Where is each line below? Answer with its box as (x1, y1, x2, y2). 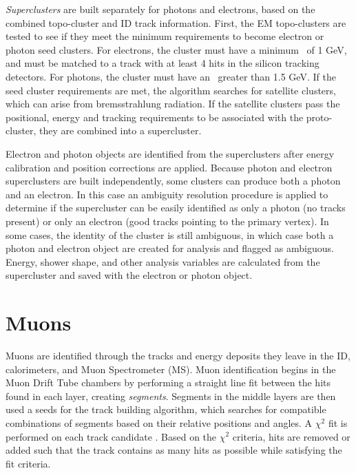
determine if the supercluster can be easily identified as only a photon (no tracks (6, 200, 346, 215)
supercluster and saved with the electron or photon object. (6, 268, 253, 282)
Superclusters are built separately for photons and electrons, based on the (6, 2, 315, 16)
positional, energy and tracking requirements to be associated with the (6, 109, 304, 124)
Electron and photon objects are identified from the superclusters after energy (6, 146, 335, 160)
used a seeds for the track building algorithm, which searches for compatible (6, 402, 326, 417)
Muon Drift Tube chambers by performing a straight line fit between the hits (6, 375, 331, 390)
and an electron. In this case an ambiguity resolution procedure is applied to (6, 187, 328, 201)
